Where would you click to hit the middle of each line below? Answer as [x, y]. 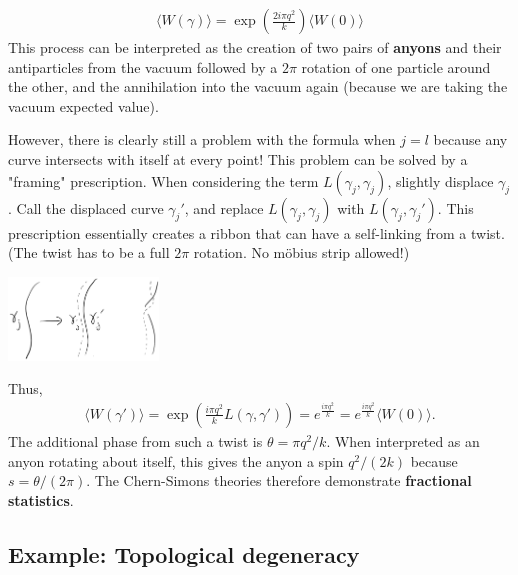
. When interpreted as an [403, 440]
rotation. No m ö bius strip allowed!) [301, 252]
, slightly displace [440, 180]
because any [470, 139]
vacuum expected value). [83, 105]
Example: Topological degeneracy [184, 553]
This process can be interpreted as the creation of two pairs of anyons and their [255, 47]
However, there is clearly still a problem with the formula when [202, 139]
